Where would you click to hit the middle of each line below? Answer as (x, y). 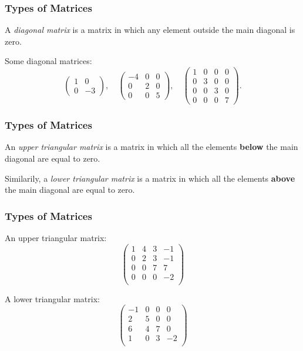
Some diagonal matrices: (48, 61)
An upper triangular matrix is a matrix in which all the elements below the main (151, 147)
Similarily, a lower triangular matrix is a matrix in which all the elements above (150, 178)
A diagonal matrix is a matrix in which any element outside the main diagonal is (150, 30)
